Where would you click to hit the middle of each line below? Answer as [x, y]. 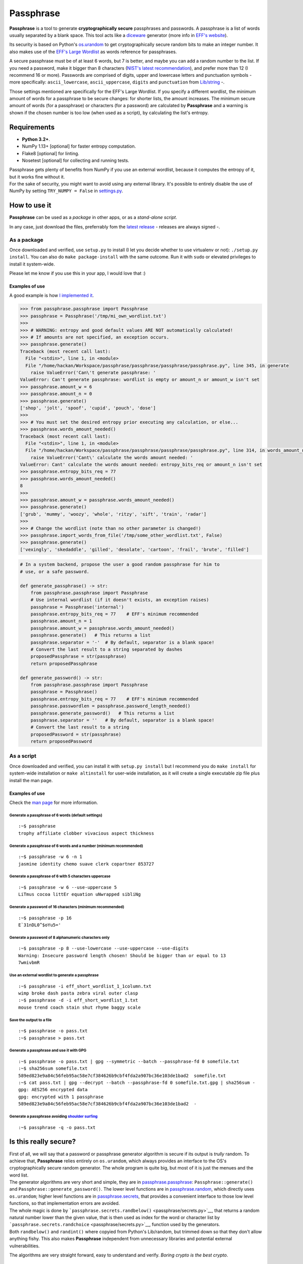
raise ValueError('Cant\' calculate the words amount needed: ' [112, 457]
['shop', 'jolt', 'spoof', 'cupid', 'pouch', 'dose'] [88, 408]
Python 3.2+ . [36, 139]
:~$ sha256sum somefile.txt [53, 1069]
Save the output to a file [31, 1020]
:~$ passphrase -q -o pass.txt [57, 1127]
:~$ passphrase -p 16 [45, 918]
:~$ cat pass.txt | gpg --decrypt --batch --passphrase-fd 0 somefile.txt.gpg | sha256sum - [137, 1083]
